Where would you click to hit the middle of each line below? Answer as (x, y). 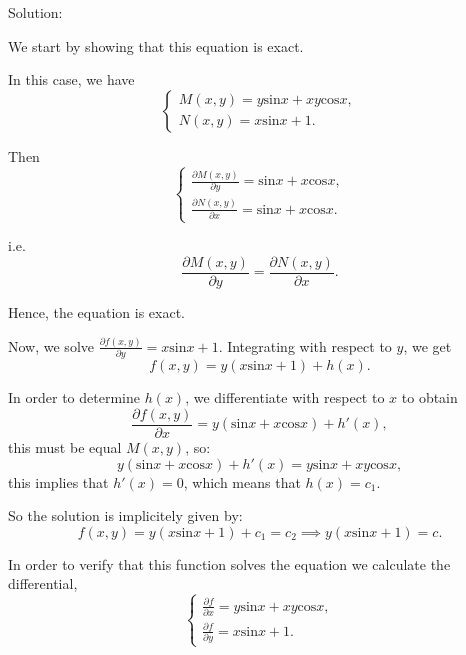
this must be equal (65, 446)
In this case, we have (71, 79)
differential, (43, 583)
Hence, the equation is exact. (97, 311)
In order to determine (74, 397)
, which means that (242, 481)
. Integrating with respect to (305, 345)
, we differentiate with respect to (285, 397)
